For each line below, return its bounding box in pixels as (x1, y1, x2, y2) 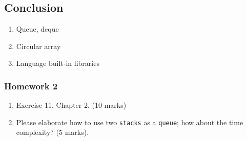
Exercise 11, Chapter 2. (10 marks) (16, 100, 127, 110)
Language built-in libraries (16, 58, 99, 68)
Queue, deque (16, 24, 59, 34)
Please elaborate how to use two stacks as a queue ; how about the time (16, 116, 243, 127)
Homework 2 (4, 79, 58, 92)
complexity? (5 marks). (16, 127, 89, 137)
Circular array (16, 40, 61, 51)
